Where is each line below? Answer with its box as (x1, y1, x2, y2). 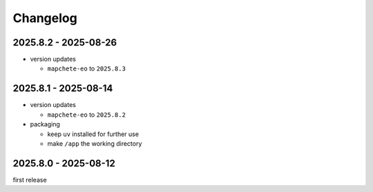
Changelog (12, 10, 77, 26)
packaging (30, 120, 60, 128)
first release (12, 175, 48, 184)
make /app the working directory (47, 139, 142, 148)
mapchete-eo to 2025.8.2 (47, 111, 126, 119)
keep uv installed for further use (47, 130, 140, 138)
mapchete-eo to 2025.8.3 (47, 64, 126, 73)
